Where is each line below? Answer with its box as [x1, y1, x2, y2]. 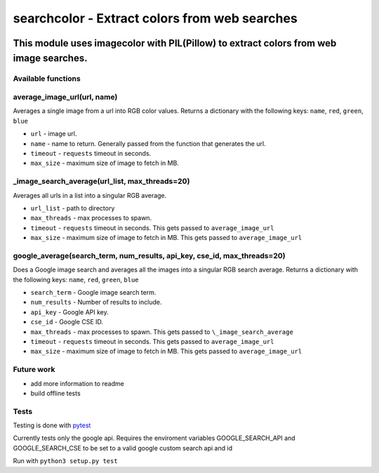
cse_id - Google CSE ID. [30, 318, 104, 326]
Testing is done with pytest [13, 421, 91, 429]
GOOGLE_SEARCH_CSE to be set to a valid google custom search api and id [13, 444, 233, 452]
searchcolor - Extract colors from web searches [13, 11, 298, 26]
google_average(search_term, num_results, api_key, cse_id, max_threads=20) [13, 251, 286, 260]
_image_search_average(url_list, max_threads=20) [13, 176, 190, 186]
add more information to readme [30, 379, 124, 387]
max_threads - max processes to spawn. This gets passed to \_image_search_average [30, 327, 294, 336]
